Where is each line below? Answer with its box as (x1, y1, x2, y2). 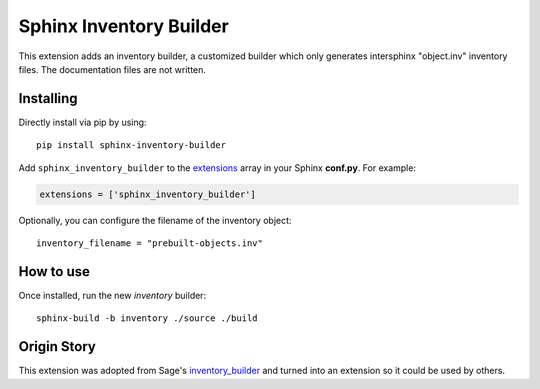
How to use (18, 263, 90, 280)
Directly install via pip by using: (18, 116, 147, 128)
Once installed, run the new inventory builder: (18, 289, 207, 301)
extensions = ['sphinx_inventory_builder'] (39, 188, 257, 200)
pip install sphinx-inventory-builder (36, 140, 227, 151)
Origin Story (18, 338, 97, 355)
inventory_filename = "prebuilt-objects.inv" (36, 237, 264, 249)
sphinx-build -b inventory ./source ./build (36, 313, 259, 324)
